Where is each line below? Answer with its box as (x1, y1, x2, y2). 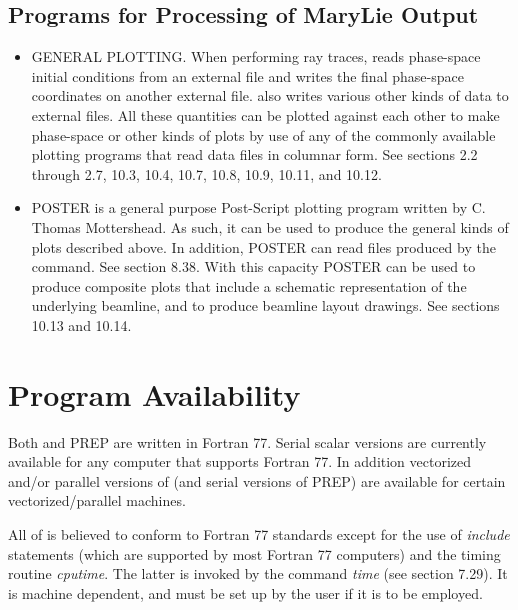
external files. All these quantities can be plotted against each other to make (31, 104, 500, 125)
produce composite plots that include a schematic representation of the (31, 275, 467, 296)
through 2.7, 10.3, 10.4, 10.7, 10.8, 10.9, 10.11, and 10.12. (31, 163, 382, 184)
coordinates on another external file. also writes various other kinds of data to (31, 85, 509, 106)
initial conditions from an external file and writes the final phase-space (31, 65, 464, 86)
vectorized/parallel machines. (8, 490, 186, 511)
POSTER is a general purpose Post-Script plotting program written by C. (31, 197, 486, 218)
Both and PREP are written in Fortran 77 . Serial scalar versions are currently (8, 431, 487, 452)
